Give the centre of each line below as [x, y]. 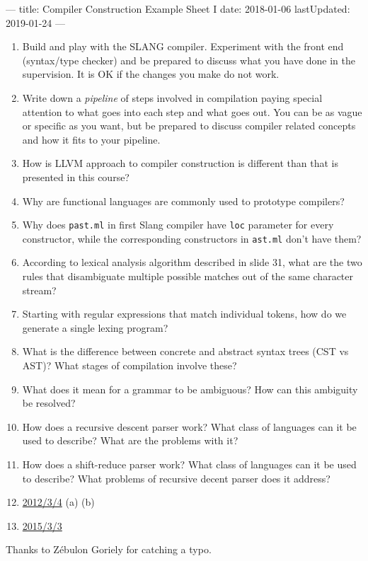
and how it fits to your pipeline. [91, 139]
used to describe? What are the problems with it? [130, 440]
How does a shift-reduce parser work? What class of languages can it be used [189, 464]
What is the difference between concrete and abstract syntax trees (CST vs [185, 351]
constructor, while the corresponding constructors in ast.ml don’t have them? [192, 238]
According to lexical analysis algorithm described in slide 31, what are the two [192, 262]
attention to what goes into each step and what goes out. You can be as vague [192, 111]
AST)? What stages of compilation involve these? [130, 365]
